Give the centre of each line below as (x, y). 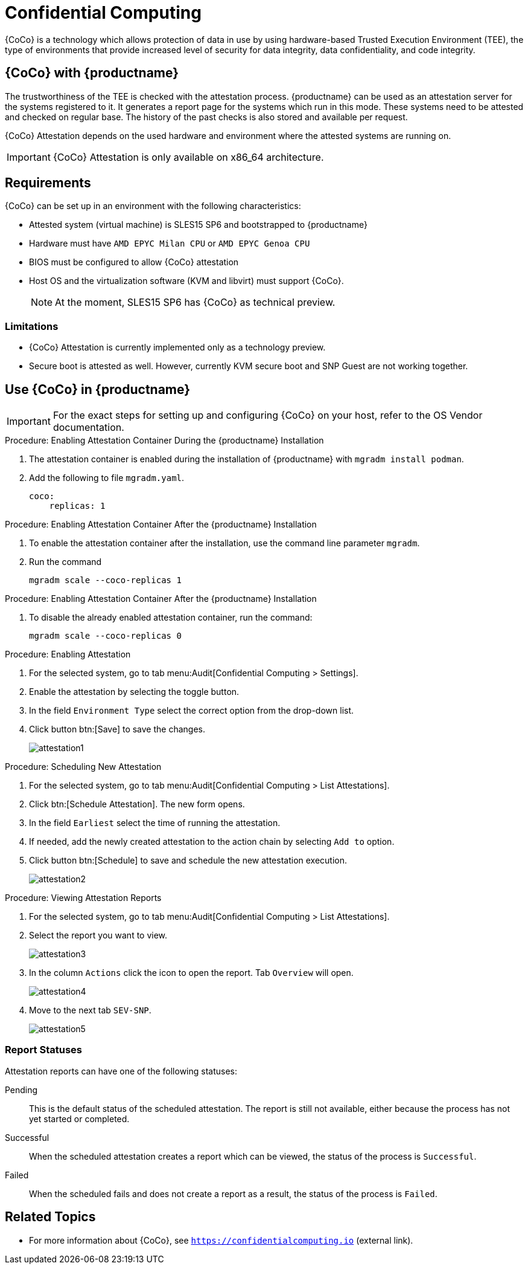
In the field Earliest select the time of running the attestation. (155, 823)
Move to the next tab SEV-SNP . (90, 1010)
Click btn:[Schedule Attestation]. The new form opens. (137, 804)
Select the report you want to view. (98, 935)
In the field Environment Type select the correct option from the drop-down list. (192, 711)
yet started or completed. (79, 1119)
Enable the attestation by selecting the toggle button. (134, 692)
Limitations (32, 326)
